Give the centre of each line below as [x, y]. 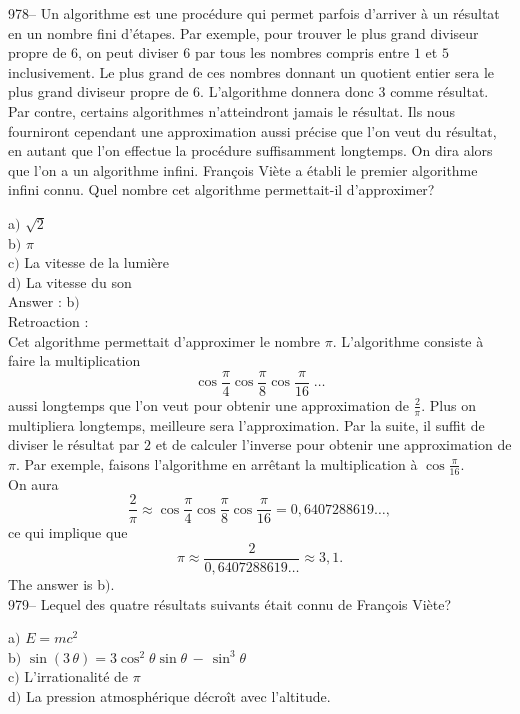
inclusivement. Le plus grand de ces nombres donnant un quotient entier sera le [251, 71]
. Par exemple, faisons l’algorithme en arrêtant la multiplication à [216, 463]
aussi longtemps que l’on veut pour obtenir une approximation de [208, 404]
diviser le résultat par [74, 444]
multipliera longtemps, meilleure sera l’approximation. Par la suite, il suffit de [246, 424]
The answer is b [57, 583]
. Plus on [448, 404]
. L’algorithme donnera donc [287, 91]
